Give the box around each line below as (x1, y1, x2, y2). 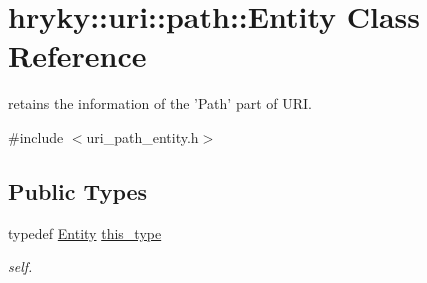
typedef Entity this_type (8, 222, 162, 243)
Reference (8, 35, 147, 76)
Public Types (8, 175, 148, 206)
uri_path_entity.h (86, 126, 199, 147)
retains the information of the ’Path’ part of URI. (8, 93, 312, 114)
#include (8, 126, 64, 147)
